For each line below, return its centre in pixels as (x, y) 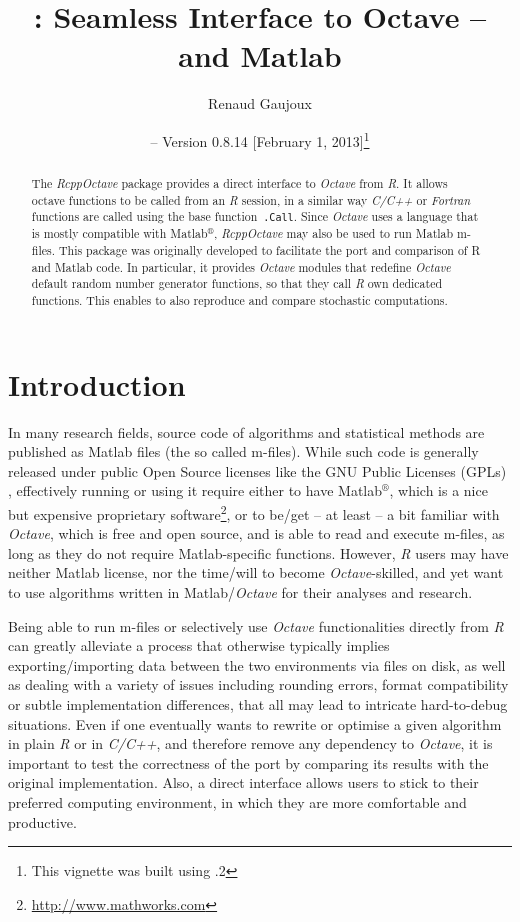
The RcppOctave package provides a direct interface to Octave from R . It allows (239, 182)
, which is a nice (438, 490)
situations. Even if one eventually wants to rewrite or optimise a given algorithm (255, 723)
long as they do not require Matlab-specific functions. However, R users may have (258, 552)
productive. (42, 821)
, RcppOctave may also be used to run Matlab (334, 233)
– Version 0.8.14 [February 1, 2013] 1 (260, 139)
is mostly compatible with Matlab (119, 233)
